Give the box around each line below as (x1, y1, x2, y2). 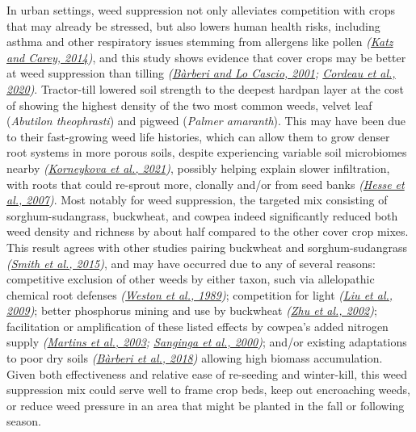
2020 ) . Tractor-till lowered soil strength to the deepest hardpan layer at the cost (6, 80, 404, 97)
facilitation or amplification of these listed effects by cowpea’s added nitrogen (6, 317, 389, 334)
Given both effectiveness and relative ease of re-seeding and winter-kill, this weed (6, 365, 407, 382)
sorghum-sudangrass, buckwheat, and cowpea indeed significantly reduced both (6, 207, 398, 224)
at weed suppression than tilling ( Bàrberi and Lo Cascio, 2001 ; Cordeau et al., (6, 65, 396, 82)
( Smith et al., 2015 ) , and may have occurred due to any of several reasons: (6, 254, 376, 271)
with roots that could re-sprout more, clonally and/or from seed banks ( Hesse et (6, 175, 405, 192)
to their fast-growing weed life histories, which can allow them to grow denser (6, 128, 390, 145)
